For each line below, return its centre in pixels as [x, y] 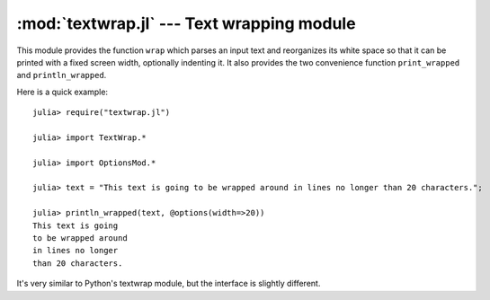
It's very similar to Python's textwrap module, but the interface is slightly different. [169, 284]
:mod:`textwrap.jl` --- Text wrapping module [186, 23]
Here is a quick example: [62, 92]
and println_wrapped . [62, 75]
